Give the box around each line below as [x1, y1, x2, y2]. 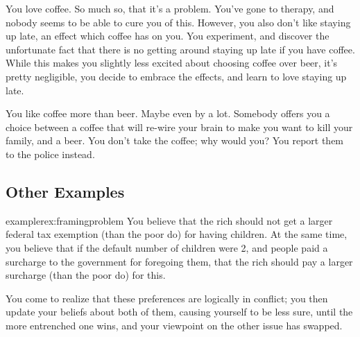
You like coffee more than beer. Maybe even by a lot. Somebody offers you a [6, 106, 330, 121]
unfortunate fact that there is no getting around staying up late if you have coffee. [6, 42, 355, 56]
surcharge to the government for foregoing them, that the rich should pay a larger [6, 254, 353, 268]
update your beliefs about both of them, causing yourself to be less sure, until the [6, 304, 353, 319]
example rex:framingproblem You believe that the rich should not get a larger [6, 213, 333, 227]
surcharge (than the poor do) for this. [6, 268, 166, 282]
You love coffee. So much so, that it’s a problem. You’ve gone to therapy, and [6, 1, 334, 15]
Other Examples [6, 180, 125, 202]
